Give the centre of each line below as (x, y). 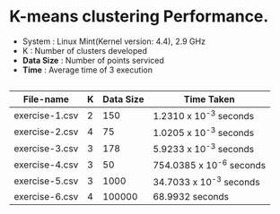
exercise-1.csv (46, 116)
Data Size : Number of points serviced (93, 60)
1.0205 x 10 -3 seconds (203, 132)
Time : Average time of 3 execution (87, 70)
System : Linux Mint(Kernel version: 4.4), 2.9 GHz (114, 41)
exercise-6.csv (46, 196)
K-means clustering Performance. (139, 17)
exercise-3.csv (46, 148)
